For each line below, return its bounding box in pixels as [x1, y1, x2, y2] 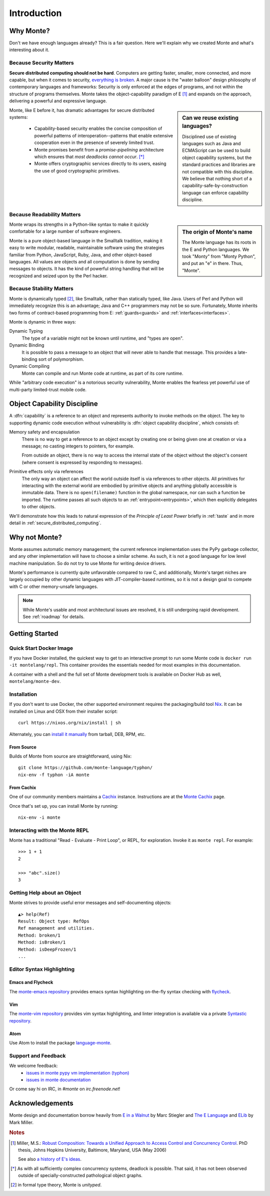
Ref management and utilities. [18, 926, 95, 931]
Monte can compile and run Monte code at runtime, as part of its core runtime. [21, 370, 183, 376]
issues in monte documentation [26, 1077, 91, 1083]
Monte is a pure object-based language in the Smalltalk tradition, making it [9, 237, 162, 243]
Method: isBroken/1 [18, 940, 66, 945]
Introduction [9, 8, 62, 19]
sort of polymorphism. [38, 356, 84, 362]
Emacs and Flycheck [9, 979, 53, 985]
